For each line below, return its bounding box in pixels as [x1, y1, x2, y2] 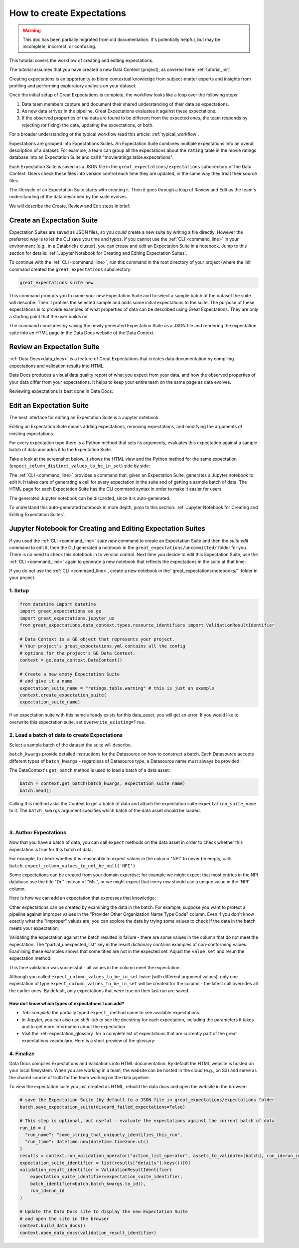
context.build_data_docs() [19, 1223, 86, 1229]
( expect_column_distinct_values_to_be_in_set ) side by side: [9, 463, 150, 469]
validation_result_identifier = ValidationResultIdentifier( [19, 1167, 172, 1173]
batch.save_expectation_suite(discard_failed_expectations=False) [19, 1104, 185, 1110]
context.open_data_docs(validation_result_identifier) [19, 1230, 156, 1236]
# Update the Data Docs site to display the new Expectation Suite [19, 1209, 188, 1215]
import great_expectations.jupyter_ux [19, 615, 115, 621]
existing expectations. [9, 430, 54, 437]
